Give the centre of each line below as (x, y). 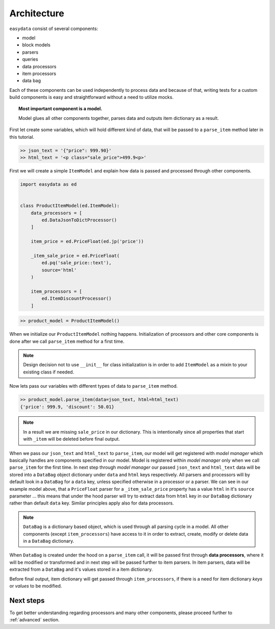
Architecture (37, 13)
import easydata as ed (48, 184)
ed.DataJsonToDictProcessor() (79, 220)
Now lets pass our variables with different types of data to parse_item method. (93, 386)
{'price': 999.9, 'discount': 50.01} (67, 407)
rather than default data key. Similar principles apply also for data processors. (92, 503)
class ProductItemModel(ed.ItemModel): (70, 206)
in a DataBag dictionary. (49, 541)
